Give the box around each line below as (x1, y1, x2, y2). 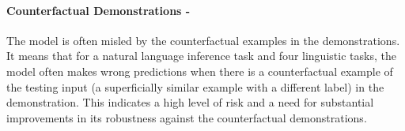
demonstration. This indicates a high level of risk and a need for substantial (6, 94, 374, 110)
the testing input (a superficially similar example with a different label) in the (6, 78, 384, 95)
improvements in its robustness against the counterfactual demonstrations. (6, 109, 367, 125)
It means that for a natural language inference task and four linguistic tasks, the (6, 47, 396, 64)
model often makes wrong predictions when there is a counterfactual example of (6, 62, 393, 79)
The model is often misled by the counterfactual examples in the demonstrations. (6, 32, 400, 48)
